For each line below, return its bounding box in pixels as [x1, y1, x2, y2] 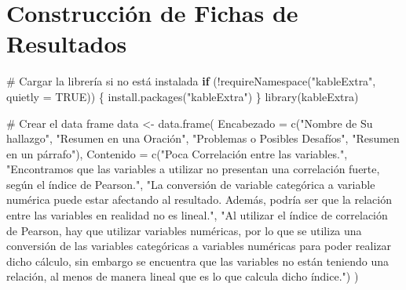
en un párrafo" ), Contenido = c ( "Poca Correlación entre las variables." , [6, 145, 348, 161]
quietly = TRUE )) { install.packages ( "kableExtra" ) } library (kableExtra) [6, 88, 359, 104]
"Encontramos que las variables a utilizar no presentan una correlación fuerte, [6, 161, 380, 177]
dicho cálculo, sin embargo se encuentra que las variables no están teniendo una [6, 252, 389, 269]
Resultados [6, 27, 127, 60]
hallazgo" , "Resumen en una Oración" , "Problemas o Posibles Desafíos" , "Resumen [6, 130, 400, 147]
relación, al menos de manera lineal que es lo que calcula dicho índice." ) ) [6, 268, 359, 285]
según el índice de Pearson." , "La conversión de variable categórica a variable [6, 176, 375, 192]
